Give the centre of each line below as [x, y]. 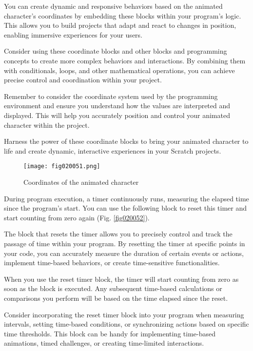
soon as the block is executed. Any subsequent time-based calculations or [113, 288]
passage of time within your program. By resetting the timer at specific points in [125, 243]
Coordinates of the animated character [81, 182]
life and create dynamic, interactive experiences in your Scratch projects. [113, 150]
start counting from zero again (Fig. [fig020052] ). [77, 217]
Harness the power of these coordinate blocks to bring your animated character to [126, 141]
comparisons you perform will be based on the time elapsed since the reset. [116, 298]
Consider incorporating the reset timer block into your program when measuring [124, 314]
